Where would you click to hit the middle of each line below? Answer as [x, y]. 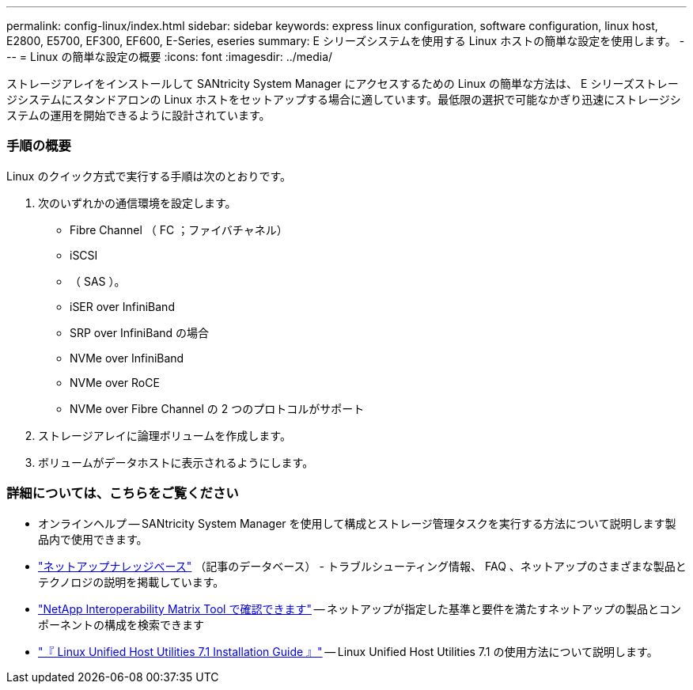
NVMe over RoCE [115, 382]
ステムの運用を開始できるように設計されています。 [138, 115]
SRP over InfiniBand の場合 [140, 332]
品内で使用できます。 [93, 539]
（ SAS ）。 [98, 281]
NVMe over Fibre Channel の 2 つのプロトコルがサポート [217, 408]
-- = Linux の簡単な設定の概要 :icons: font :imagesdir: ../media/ [170, 57]
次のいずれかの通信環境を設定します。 [137, 203]
